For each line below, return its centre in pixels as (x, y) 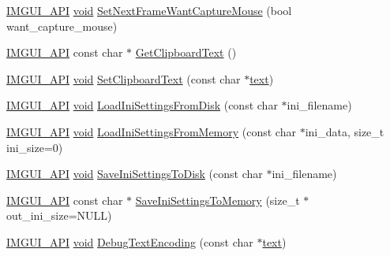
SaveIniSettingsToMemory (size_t (217, 200)
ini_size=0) (35, 147)
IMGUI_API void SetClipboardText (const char (124, 78)
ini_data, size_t (345, 131)
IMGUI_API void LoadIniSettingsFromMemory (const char (151, 131)
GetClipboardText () (186, 52)
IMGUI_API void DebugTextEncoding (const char (130, 241)
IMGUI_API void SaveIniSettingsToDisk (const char (135, 174)
